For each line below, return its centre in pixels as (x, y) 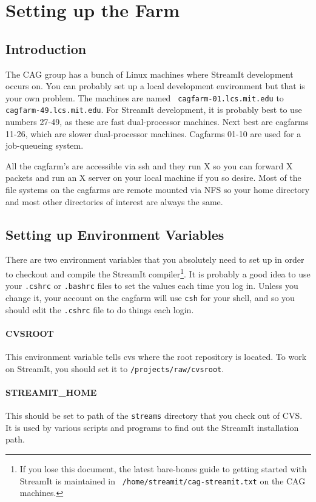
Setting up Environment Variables (115, 234)
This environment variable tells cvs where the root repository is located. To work (156, 357)
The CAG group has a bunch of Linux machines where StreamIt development (150, 74)
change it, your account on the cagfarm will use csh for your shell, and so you (150, 297)
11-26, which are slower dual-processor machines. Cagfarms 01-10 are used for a (153, 133)
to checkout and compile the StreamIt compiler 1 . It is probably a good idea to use (158, 273)
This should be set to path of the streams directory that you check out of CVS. (154, 416)
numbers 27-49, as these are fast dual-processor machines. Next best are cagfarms (157, 122)
